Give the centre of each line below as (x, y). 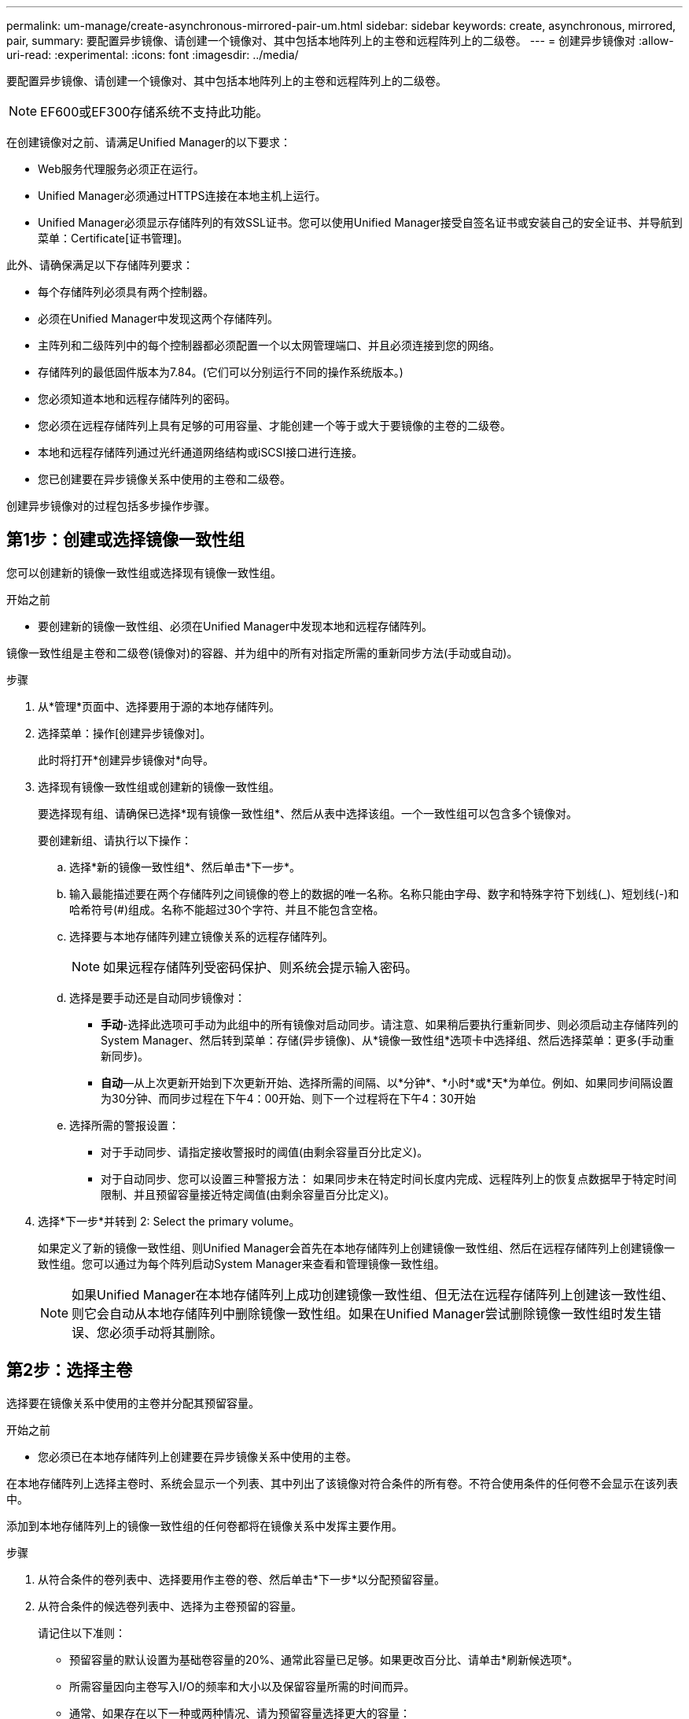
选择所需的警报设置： (124, 1125)
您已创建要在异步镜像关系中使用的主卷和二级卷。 (164, 479)
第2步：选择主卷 (70, 1370)
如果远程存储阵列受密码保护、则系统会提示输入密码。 (261, 967)
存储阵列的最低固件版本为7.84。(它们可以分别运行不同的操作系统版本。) (221, 372)
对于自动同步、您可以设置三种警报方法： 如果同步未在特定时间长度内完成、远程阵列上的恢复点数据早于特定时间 (389, 1178)
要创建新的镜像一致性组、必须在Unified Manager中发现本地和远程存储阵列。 (235, 626)
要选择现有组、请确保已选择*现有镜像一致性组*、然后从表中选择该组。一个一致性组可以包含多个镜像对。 (308, 813)
